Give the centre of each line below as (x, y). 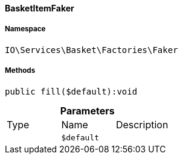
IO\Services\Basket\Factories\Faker (91, 50)
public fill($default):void (71, 91)
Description (142, 124)
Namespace (25, 29)
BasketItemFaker (40, 8)
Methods (20, 71)
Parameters (87, 111)
